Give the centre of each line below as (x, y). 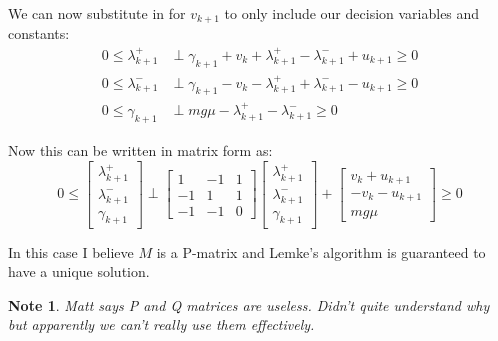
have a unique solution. (79, 271)
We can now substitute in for (97, 13)
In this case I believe (71, 251)
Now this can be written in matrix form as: (140, 149)
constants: (39, 33)
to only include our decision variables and (352, 13)
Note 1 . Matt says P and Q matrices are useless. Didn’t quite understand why (249, 304)
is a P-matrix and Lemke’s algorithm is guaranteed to (321, 251)
